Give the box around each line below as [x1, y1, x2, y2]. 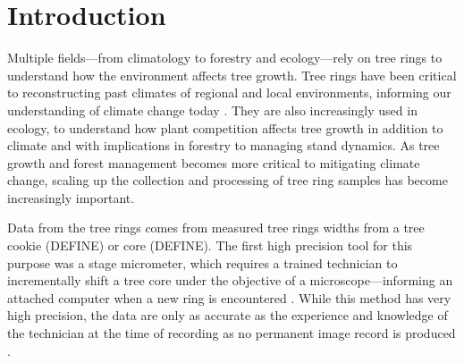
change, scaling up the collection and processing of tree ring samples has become [7, 171, 448, 190]
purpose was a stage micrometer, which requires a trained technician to [7, 253, 398, 272]
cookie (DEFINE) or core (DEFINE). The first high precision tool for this [7, 236, 413, 255]
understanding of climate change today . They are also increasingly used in [7, 100, 418, 119]
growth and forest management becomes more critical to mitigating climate [7, 153, 420, 172]
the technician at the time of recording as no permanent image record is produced [7, 324, 456, 342]
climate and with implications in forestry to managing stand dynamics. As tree [7, 136, 440, 155]
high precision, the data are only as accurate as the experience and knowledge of [7, 306, 448, 325]
